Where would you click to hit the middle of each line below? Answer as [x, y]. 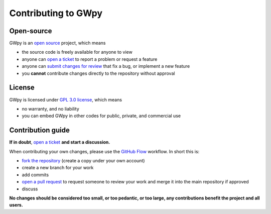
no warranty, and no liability [51, 109]
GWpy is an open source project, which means [57, 43]
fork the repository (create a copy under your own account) [83, 160]
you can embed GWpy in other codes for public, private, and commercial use [101, 116]
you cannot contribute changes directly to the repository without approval [98, 73]
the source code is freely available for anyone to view [77, 52]
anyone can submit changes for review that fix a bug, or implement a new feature [106, 66]
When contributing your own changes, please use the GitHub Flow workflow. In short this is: [104, 151]
